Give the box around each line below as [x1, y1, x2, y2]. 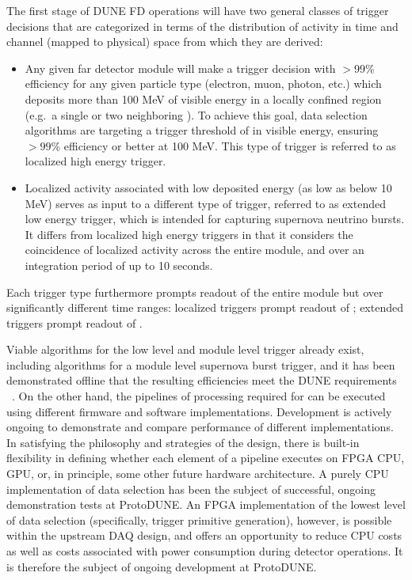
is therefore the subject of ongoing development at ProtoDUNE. [6, 558, 317, 574]
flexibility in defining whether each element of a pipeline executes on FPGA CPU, [6, 449, 405, 466]
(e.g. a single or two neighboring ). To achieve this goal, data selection [25, 106, 368, 123]
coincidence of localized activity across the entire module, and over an [25, 241, 364, 258]
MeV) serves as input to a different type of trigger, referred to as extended [25, 195, 386, 211]
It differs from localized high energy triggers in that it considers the [25, 226, 353, 242]
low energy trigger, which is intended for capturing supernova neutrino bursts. [25, 210, 405, 227]
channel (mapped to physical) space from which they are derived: [6, 33, 323, 50]
